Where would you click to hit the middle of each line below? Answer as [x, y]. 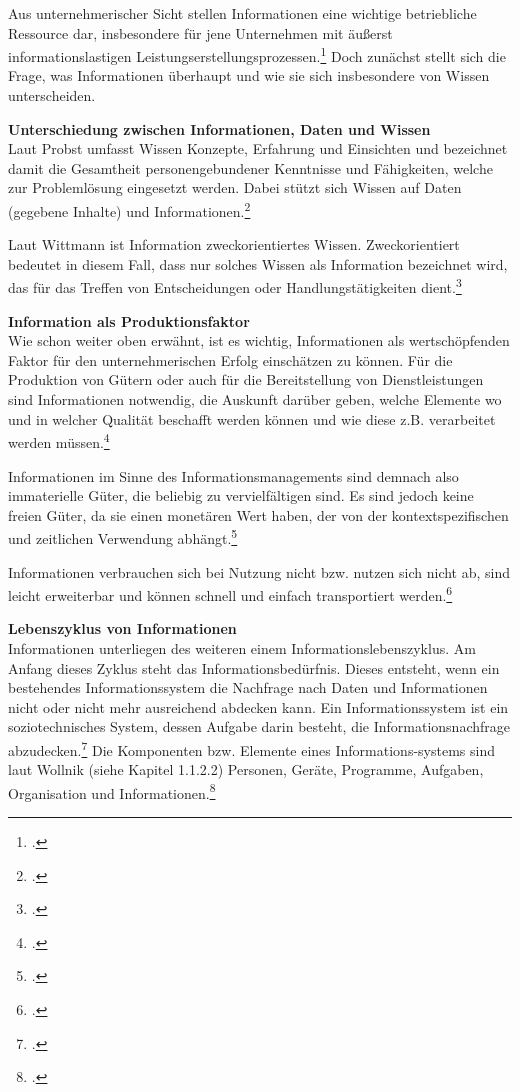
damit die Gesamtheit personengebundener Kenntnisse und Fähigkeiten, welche [250, 167]
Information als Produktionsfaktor [129, 320]
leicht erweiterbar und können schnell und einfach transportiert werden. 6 [230, 593]
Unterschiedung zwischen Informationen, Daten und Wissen [219, 128]
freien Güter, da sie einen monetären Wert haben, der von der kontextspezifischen [258, 514]
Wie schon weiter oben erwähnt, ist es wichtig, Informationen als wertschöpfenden [259, 340]
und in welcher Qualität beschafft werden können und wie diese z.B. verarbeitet [252, 418]
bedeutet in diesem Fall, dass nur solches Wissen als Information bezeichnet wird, [258, 263]
